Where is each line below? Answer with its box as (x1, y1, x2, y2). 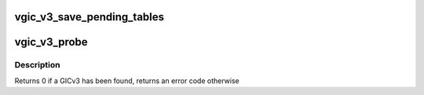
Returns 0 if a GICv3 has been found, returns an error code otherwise (14, 75, 239, 86)
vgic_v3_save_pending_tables (14, 10, 165, 24)
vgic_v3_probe (14, 35, 88, 49)
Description (14, 60, 60, 71)
